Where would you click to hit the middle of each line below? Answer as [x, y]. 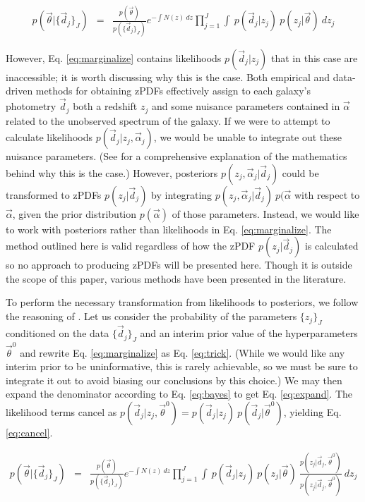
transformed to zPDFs [54, 194]
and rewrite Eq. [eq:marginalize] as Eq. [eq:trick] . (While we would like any [182, 352]
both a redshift [105, 106]
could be [300, 172]
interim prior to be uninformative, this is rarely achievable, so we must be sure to [182, 366]
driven [19, 91]
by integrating [182, 194]
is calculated [331, 246]
